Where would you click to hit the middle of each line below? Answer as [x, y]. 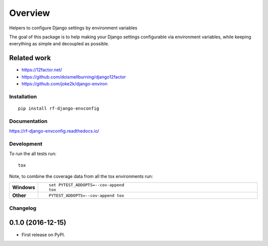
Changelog [23, 208]
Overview [30, 13]
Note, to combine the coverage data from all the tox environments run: [81, 176]
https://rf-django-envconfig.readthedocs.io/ [54, 131]
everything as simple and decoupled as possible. [59, 44]
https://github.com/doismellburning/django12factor [74, 77]
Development [26, 144]
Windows [24, 187]
